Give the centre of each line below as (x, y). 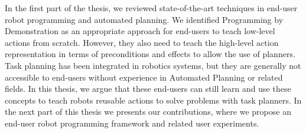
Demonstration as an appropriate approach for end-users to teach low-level (140, 31)
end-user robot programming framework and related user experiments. (132, 123)
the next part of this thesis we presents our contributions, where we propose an (148, 112)
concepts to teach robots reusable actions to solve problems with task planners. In (153, 100)
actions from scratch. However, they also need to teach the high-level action (142, 42)
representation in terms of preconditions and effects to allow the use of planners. (150, 54)
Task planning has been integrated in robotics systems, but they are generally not (153, 65)
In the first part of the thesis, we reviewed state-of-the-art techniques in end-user (151, 8)
